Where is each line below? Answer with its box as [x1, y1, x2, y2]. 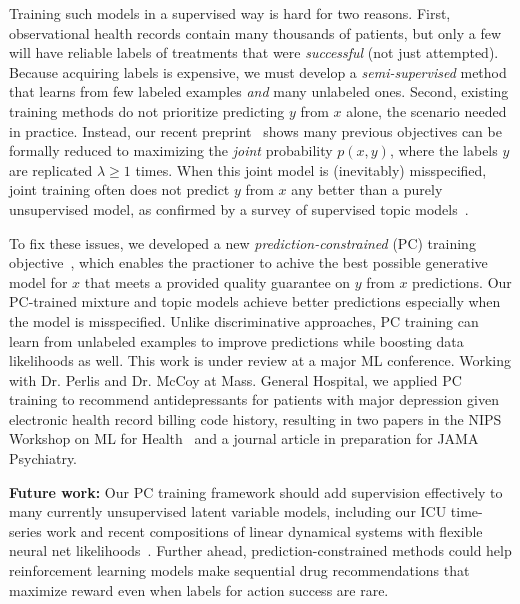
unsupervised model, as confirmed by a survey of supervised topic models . [9, 198, 469, 219]
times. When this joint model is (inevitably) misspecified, [135, 159, 487, 180]
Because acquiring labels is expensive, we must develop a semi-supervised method [9, 61, 507, 82]
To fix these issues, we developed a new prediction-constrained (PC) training [9, 232, 476, 253]
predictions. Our [412, 271, 512, 292]
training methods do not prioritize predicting [9, 100, 285, 121]
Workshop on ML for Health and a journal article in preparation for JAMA [9, 428, 479, 449]
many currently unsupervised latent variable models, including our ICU [9, 501, 447, 522]
